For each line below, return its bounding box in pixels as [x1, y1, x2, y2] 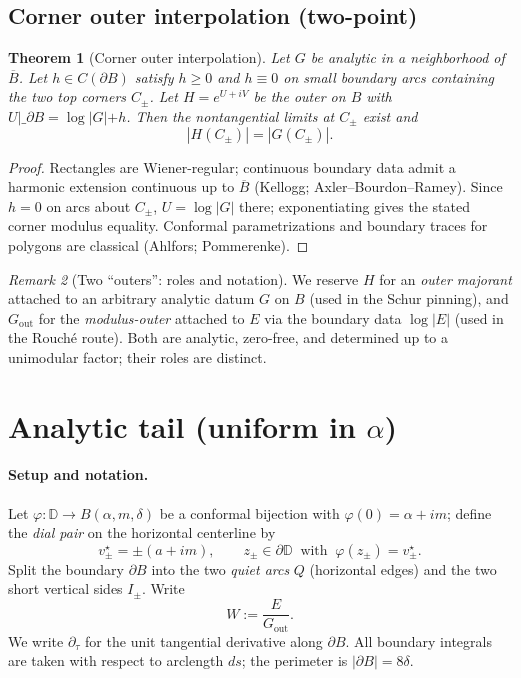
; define [446, 502, 492, 523]
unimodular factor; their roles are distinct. [8, 346, 267, 367]
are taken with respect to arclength [8, 650, 224, 671]
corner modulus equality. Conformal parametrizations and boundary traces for [8, 215, 488, 236]
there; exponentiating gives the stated [239, 195, 470, 216]
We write [8, 630, 64, 651]
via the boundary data [264, 307, 402, 328]
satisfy [134, 66, 174, 87]
